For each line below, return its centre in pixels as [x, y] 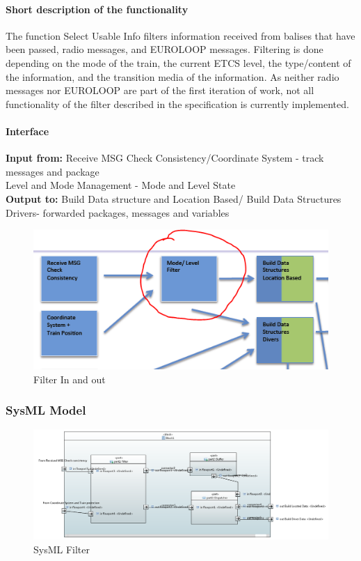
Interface [27, 131]
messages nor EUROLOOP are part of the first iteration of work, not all [160, 90]
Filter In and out [70, 379]
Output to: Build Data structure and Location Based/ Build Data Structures [174, 198]
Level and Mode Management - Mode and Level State [121, 185]
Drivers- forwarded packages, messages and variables [118, 212]
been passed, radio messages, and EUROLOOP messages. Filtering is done [165, 49]
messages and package [53, 171]
